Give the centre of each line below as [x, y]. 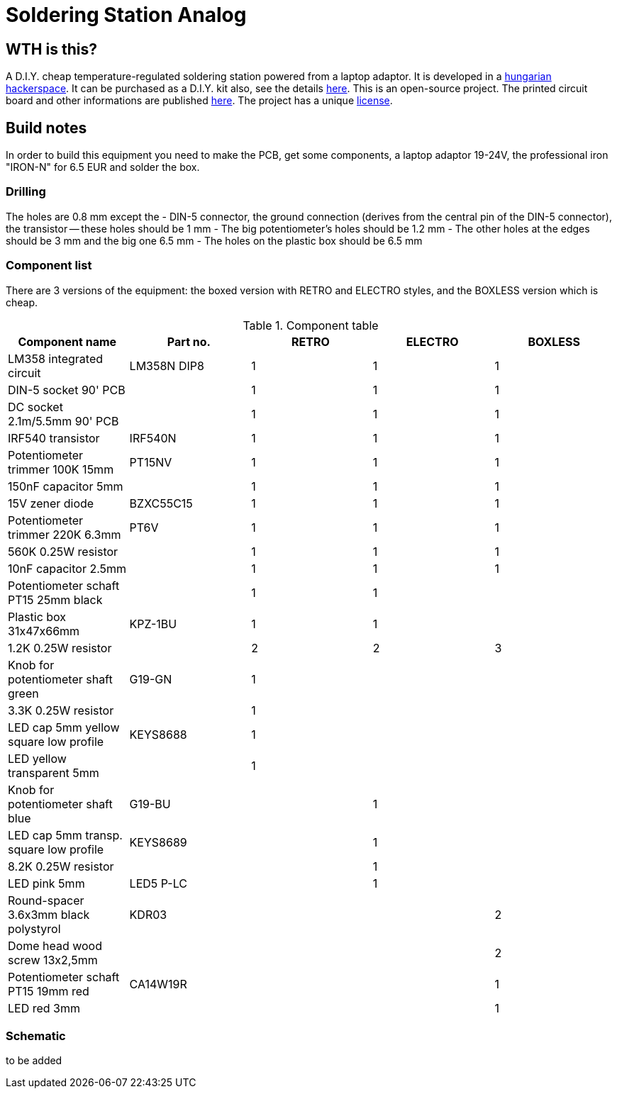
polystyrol [34, 928]
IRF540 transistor [54, 438]
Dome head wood [55, 945]
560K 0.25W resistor [63, 551]
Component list [49, 266]
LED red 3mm [44, 1008]
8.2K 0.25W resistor [61, 866]
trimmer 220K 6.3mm [65, 534]
